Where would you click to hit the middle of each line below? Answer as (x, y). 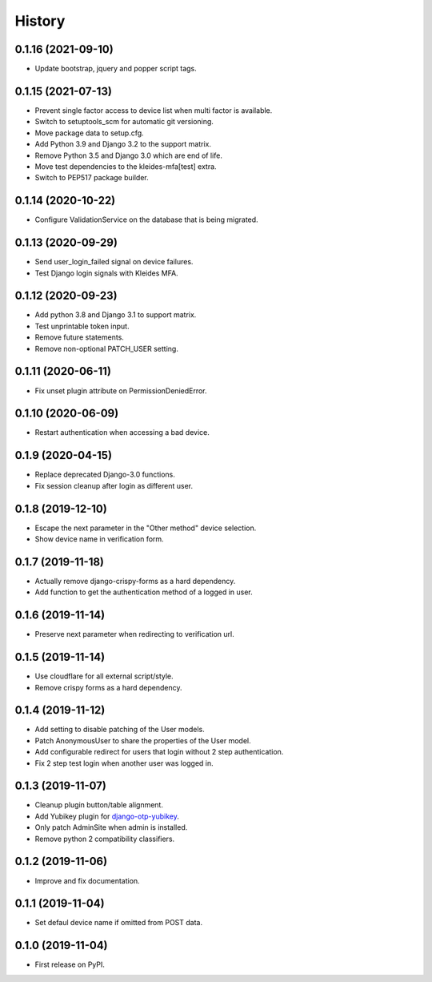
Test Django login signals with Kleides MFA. (107, 273)
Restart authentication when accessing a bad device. (122, 433)
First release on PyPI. (70, 964)
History (40, 21)
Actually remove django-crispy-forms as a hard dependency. (135, 581)
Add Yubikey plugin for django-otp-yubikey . (107, 816)
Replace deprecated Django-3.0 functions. (105, 475)
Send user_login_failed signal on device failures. (114, 262)
